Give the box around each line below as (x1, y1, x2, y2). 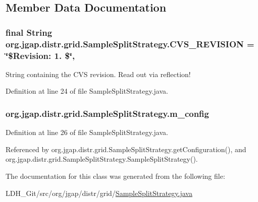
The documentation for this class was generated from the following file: (6, 171, 225, 181)
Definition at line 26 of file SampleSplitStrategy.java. (6, 127, 168, 138)
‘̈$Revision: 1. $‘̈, (6, 49, 75, 61)
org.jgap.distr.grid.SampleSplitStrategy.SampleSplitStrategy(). (6, 154, 198, 164)
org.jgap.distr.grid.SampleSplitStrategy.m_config (6, 107, 209, 119)
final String (6, 26, 53, 38)
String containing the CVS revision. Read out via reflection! (6, 69, 191, 79)
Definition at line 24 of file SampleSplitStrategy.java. (6, 86, 168, 96)
